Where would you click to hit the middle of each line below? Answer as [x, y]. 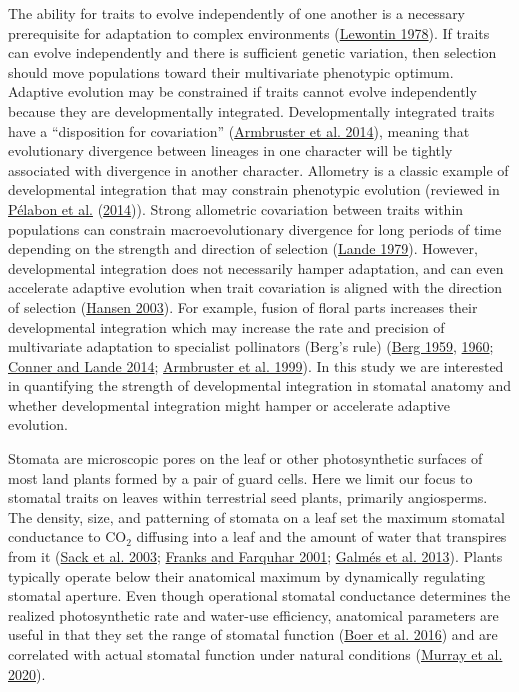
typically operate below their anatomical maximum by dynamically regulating [246, 575]
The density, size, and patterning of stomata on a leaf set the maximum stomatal [256, 516]
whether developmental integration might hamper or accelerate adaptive [229, 404]
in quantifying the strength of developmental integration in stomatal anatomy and [260, 385]
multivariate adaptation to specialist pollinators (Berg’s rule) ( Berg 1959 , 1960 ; [251, 346]
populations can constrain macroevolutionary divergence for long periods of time [255, 228]
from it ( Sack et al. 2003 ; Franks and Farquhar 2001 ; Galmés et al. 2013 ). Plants [255, 556]
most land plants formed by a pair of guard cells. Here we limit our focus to [240, 477]
